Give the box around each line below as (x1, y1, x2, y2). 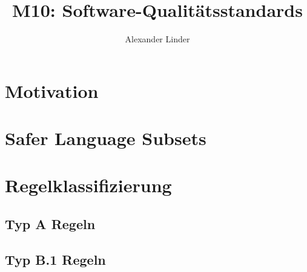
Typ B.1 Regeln (5, 250, 106, 268)
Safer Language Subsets (5, 126, 206, 151)
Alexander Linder (125, 33, 190, 45)
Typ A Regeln (5, 215, 96, 233)
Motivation (5, 78, 99, 103)
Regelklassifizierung (5, 173, 172, 198)
